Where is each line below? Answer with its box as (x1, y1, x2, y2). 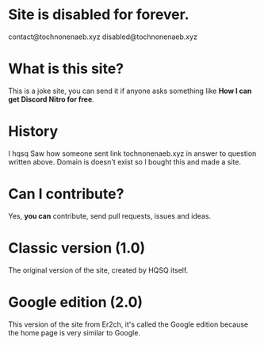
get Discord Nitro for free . (8, 94, 95, 104)
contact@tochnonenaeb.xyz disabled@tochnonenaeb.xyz (8, 32, 198, 41)
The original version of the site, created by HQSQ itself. (8, 265, 189, 275)
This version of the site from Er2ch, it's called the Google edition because (8, 320, 248, 329)
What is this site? (8, 60, 124, 78)
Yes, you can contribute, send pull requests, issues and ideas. (8, 211, 212, 220)
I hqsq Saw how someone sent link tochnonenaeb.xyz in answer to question (8, 149, 257, 158)
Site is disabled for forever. (8, 6, 189, 24)
